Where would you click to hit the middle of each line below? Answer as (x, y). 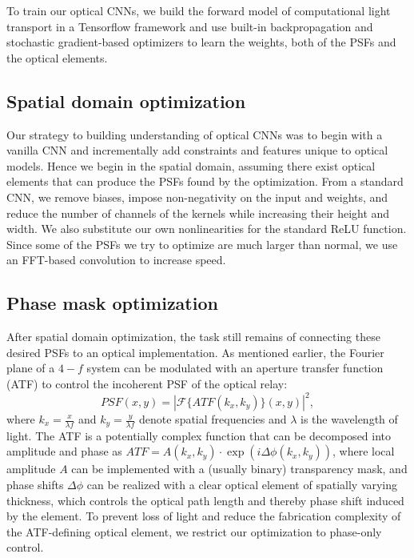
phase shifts (35, 485)
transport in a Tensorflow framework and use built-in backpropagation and (190, 26)
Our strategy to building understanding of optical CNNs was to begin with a (195, 134)
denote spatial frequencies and (213, 419)
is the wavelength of (349, 419)
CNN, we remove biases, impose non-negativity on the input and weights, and (197, 197)
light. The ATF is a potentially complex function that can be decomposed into (199, 435)
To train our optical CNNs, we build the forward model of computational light (199, 10)
